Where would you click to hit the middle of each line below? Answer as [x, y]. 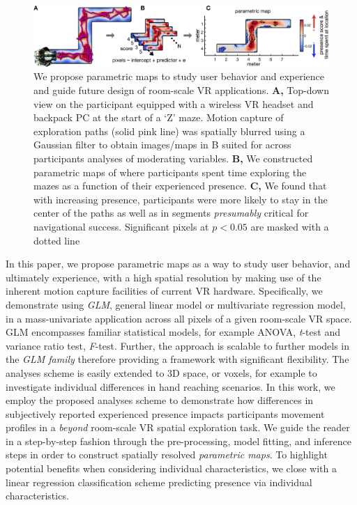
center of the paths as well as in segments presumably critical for [171, 213]
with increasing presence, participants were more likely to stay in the [181, 199]
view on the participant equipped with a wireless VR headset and [174, 103]
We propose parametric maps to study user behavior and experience [179, 76]
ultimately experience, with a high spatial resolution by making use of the [164, 277]
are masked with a [290, 226]
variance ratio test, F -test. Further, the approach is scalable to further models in [178, 345]
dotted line [57, 240]
